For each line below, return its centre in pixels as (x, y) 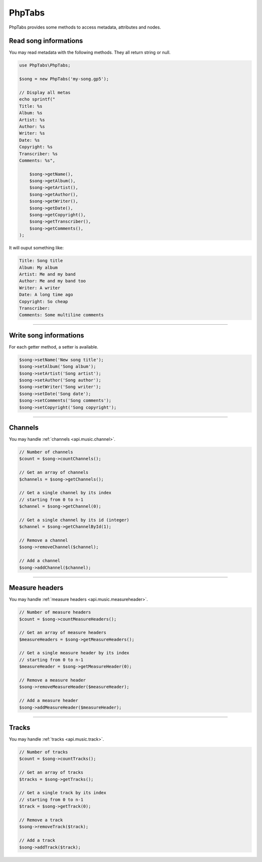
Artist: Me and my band (48, 274)
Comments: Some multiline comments (61, 315)
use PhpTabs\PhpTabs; (45, 65)
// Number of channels (46, 452)
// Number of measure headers (55, 612)
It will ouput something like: (36, 248)
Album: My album (39, 267)
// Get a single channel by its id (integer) (74, 520)
